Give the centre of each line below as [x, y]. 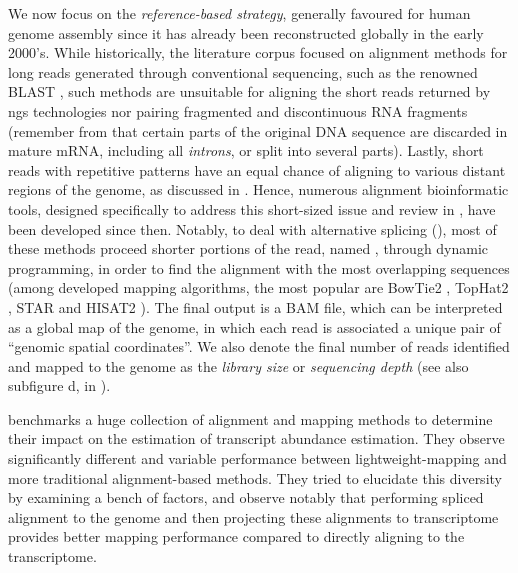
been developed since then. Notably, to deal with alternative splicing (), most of [252, 228]
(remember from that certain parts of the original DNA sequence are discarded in [258, 130]
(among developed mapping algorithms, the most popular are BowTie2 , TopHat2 [258, 287]
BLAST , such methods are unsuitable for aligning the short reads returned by [249, 91]
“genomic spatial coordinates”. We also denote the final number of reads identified [259, 346]
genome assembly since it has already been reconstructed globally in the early [246, 32]
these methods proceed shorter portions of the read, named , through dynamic [248, 248]
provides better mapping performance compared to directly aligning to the [236, 536]
